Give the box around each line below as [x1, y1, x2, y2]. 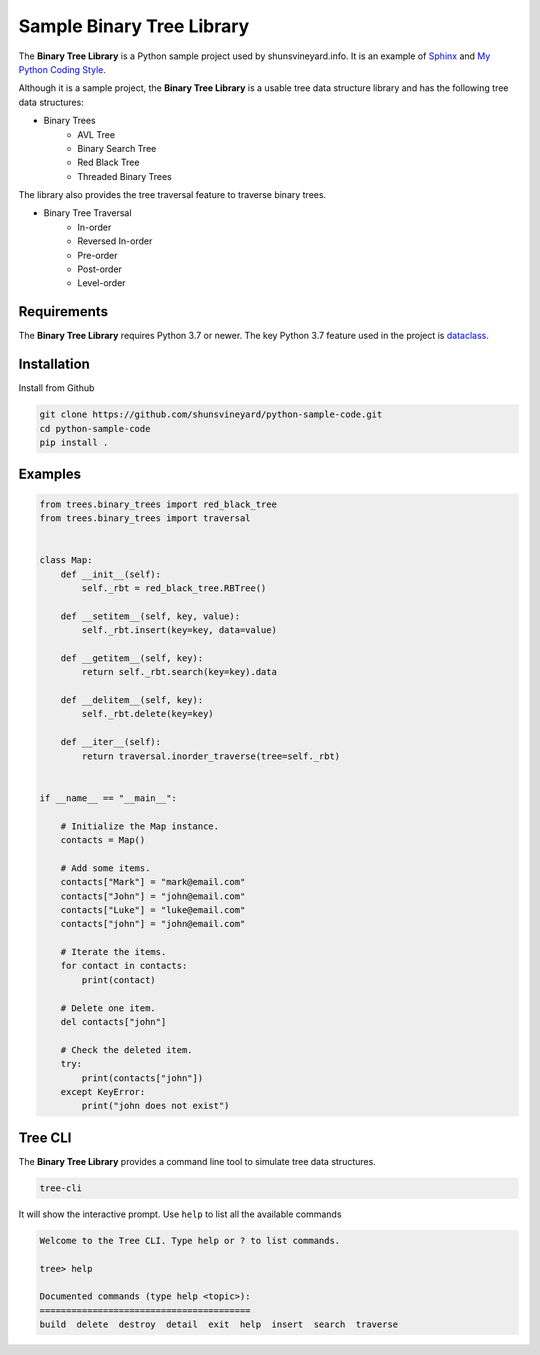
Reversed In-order [77, 235, 153, 247]
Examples [18, 466, 82, 483]
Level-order [77, 277, 126, 289]
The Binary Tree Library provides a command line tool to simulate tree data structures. [18, 1155, 377, 1167]
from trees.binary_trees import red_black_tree [39, 498, 277, 510]
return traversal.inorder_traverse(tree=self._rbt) [81, 750, 341, 762]
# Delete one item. [60, 1002, 157, 1014]
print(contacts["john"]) [81, 1072, 204, 1084]
